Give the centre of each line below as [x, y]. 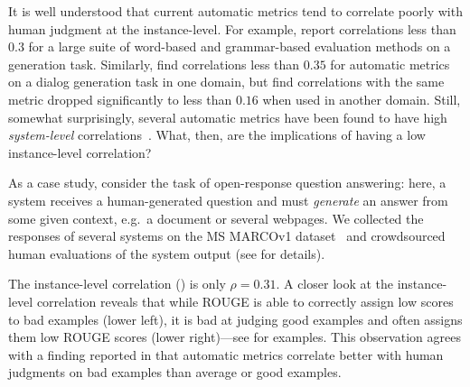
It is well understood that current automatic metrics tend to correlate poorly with [235, 11]
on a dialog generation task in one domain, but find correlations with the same [226, 82]
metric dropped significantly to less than [120, 99]
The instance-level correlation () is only [117, 284]
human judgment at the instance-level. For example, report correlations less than [232, 28]
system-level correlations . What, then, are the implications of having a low [217, 135]
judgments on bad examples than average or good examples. [175, 372]
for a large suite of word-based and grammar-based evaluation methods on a [240, 46]
